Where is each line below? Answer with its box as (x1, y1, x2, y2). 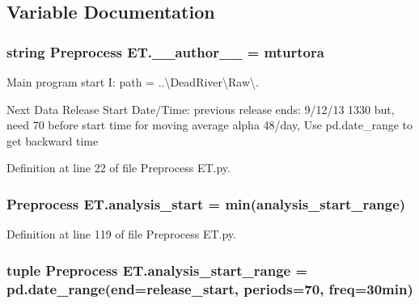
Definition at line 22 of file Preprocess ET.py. (6, 159, 231, 176)
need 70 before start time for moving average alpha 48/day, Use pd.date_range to (6, 116, 413, 133)
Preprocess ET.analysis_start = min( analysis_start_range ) (6, 193, 406, 213)
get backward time (6, 132, 99, 149)
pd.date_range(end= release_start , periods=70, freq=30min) (6, 278, 413, 298)
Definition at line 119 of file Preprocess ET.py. (6, 226, 236, 243)
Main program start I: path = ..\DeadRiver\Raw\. (6, 74, 259, 90)
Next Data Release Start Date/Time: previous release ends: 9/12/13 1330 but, (6, 100, 395, 117)
